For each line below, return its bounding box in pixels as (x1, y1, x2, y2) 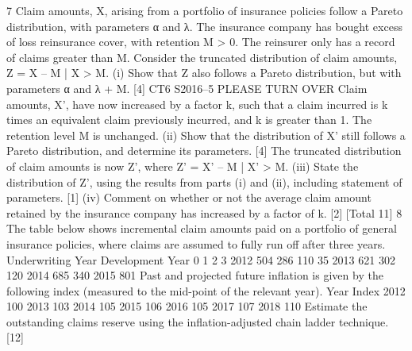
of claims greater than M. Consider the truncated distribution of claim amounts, (6, 48, 398, 65)
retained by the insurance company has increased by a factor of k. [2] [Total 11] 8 (6, 204, 402, 221)
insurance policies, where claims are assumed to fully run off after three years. (6, 235, 386, 252)
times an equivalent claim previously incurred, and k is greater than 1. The (6, 111, 372, 128)
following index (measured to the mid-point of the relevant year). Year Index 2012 (6, 282, 406, 299)
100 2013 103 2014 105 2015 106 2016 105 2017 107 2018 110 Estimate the (6, 298, 368, 314)
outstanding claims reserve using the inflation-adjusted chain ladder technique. (6, 313, 389, 330)
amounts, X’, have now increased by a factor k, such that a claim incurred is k (6, 95, 388, 112)
